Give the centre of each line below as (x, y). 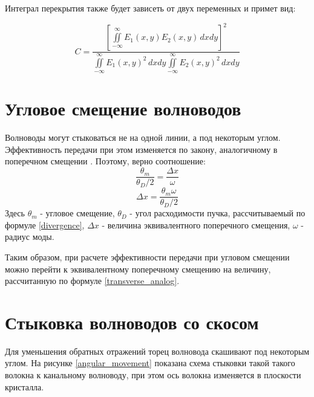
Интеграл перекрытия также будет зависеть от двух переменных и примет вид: (150, 8)
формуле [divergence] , (45, 224)
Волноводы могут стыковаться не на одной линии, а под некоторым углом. (143, 137)
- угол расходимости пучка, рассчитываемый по (218, 213)
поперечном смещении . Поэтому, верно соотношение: (105, 161)
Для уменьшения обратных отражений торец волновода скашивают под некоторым (157, 351)
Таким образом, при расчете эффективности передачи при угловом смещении (147, 257)
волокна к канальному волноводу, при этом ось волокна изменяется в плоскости (153, 375)
